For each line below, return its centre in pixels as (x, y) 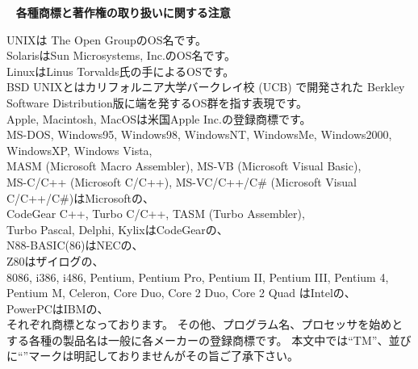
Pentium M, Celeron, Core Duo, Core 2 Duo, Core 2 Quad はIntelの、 (181, 293)
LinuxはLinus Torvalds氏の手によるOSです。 (121, 71)
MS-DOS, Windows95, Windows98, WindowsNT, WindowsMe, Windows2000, (199, 134)
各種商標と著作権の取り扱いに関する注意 (123, 12)
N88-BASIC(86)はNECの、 (75, 245)
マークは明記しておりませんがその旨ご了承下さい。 (163, 356)
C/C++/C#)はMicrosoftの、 (80, 197)
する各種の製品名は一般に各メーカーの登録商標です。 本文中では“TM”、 (198, 340)
